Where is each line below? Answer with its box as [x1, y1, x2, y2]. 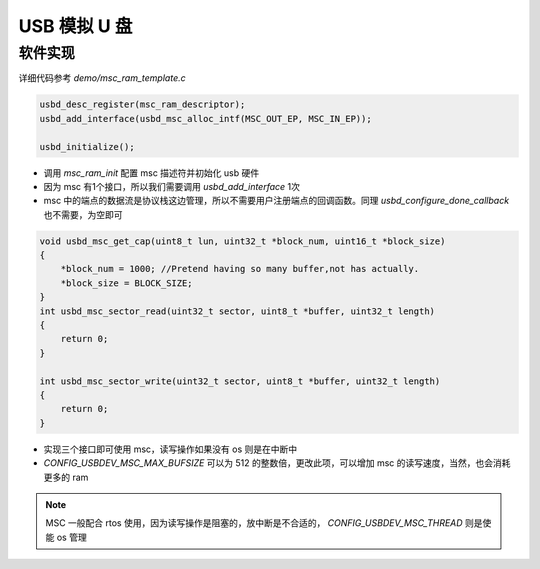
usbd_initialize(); [39, 141, 135, 152]
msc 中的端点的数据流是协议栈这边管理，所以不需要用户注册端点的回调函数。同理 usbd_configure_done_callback [43, 195, 510, 207]
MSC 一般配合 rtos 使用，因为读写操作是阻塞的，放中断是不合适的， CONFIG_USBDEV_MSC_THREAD [45, 517, 464, 529]
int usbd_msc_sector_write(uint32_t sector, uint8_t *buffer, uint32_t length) [39, 375, 441, 387]
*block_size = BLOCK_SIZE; [60, 277, 194, 289]
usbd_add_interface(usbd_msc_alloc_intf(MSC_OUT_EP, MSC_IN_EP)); [39, 113, 372, 124]
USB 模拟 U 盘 [18, 15, 133, 37]
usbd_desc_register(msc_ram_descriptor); [39, 99, 246, 110]
